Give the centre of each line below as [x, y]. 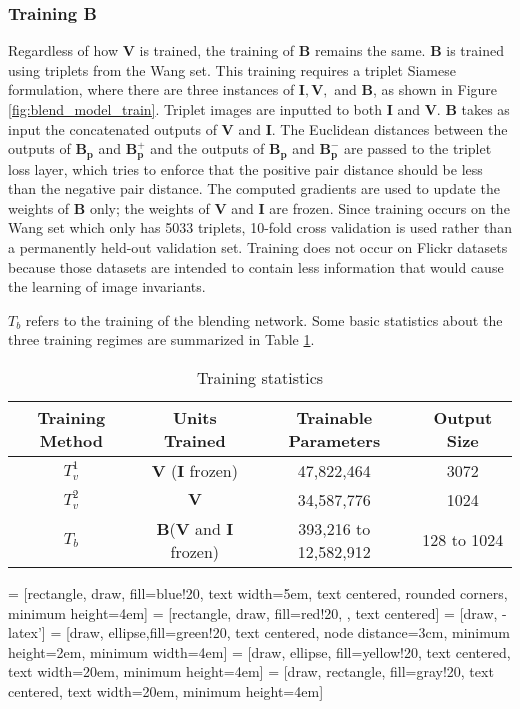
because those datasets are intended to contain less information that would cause [256, 266]
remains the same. [370, 50]
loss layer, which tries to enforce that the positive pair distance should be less [245, 168]
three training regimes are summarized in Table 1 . [161, 339]
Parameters [334, 440]
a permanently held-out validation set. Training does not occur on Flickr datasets [258, 247]
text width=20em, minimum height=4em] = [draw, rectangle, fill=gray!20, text [251, 671]
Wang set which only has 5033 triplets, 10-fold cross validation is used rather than [260, 227]
